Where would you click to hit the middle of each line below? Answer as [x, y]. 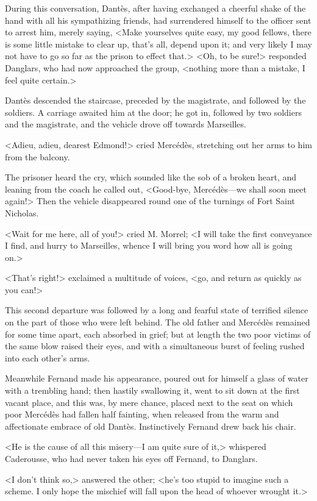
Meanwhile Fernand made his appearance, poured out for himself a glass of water [157, 378]
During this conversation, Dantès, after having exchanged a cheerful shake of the [155, 8]
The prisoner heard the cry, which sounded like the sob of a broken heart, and [151, 177]
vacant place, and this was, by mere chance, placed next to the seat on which [149, 402]
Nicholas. [22, 212]
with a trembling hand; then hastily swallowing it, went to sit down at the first [152, 390]
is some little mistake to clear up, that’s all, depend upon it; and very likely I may [158, 44]
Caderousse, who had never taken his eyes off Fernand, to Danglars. [131, 458]
